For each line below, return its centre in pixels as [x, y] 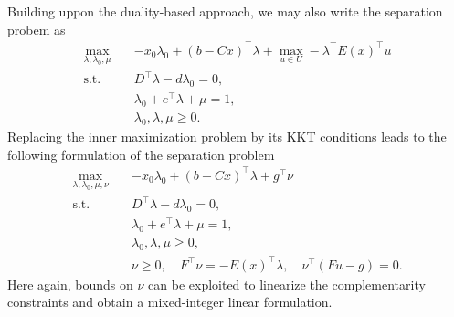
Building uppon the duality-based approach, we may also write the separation [225, 11]
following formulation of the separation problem [141, 154]
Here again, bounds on [70, 284]
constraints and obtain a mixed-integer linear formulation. [170, 302]
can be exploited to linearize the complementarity [287, 284]
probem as [37, 29]
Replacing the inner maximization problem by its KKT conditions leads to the [227, 136]
